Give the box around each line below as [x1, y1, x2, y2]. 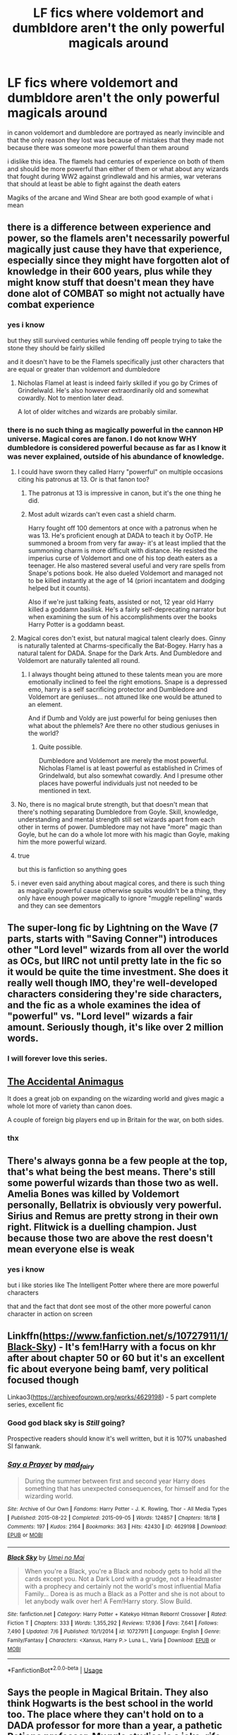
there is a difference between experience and [7, 221, 212, 234]
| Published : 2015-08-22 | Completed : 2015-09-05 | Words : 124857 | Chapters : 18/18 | [7, 1514, 220, 1521]
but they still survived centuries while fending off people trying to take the [7, 336, 222, 345]
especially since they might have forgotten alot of [7, 255, 230, 267]
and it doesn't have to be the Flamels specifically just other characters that [7, 357, 224, 366]
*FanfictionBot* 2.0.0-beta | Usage [7, 1664, 103, 1674]
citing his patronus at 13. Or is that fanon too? [17, 475, 150, 483]
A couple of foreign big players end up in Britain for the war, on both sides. [7, 1116, 224, 1124]
